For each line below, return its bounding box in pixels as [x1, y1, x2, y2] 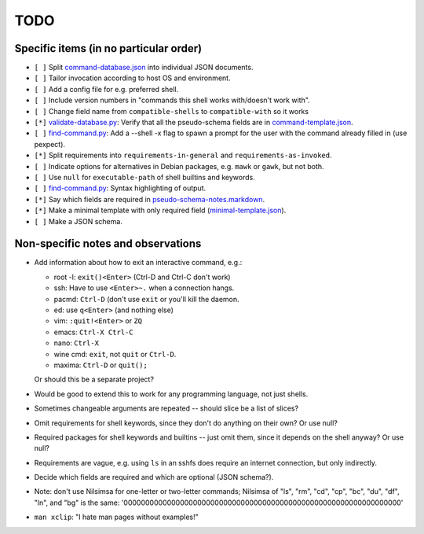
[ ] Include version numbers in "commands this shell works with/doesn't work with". [34, 95, 310, 105]
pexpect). [34, 139, 66, 149]
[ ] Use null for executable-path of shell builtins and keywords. [34, 172, 255, 182]
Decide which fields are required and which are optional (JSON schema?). [34, 473, 274, 482]
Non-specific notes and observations [14, 237, 202, 251]
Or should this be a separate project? [34, 374, 155, 385]
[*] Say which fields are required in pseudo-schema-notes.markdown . [34, 194, 265, 204]
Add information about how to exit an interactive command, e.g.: [34, 258, 243, 267]
